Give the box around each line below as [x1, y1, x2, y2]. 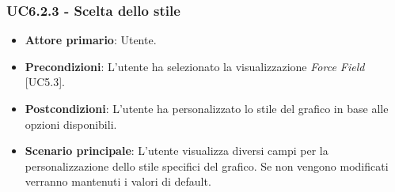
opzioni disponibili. [25, 115, 117, 132]
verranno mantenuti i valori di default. [25, 173, 211, 190]
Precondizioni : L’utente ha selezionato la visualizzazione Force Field [25, 58, 365, 74]
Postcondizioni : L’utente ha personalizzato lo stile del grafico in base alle [25, 100, 389, 116]
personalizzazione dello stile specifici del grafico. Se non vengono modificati [25, 157, 389, 174]
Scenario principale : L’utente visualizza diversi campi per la [25, 142, 329, 159]
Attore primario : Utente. [25, 32, 157, 48]
